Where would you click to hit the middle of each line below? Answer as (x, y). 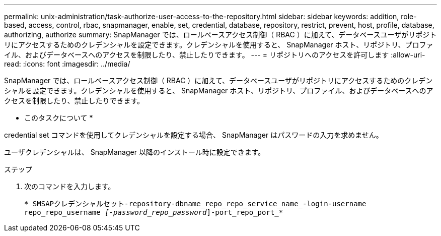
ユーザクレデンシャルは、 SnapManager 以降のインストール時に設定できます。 (135, 152)
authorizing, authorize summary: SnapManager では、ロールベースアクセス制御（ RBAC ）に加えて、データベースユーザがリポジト (220, 35)
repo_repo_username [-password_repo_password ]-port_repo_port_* (154, 212)
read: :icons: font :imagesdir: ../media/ (67, 64)
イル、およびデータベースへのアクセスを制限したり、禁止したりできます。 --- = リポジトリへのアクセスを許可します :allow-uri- (215, 55)
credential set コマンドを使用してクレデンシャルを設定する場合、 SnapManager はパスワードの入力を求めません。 (194, 135)
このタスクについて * (59, 118)
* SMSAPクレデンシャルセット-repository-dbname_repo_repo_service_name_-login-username (195, 204)
